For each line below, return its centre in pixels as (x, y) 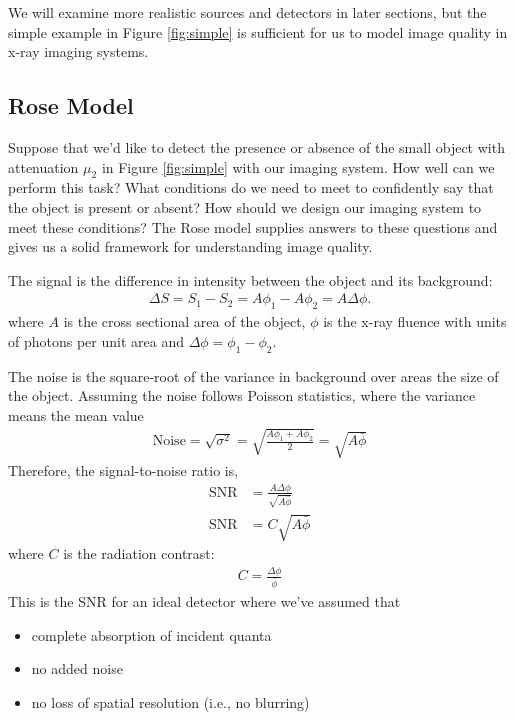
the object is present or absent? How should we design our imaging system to (245, 206)
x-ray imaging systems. (78, 51)
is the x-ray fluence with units (415, 321)
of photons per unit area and (96, 340)
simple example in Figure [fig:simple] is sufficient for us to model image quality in (258, 31)
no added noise (77, 668)
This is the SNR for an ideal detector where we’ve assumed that (204, 601)
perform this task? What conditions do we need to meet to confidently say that (251, 187)
